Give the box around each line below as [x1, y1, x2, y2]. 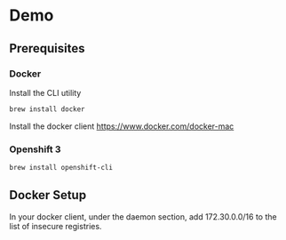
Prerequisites [9, 41, 85, 56]
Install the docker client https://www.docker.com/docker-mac [9, 121, 234, 132]
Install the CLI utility [9, 87, 82, 98]
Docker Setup [9, 188, 87, 203]
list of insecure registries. [9, 220, 102, 231]
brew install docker [9, 104, 86, 114]
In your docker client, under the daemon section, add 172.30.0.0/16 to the [9, 211, 277, 222]
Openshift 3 [9, 143, 61, 156]
